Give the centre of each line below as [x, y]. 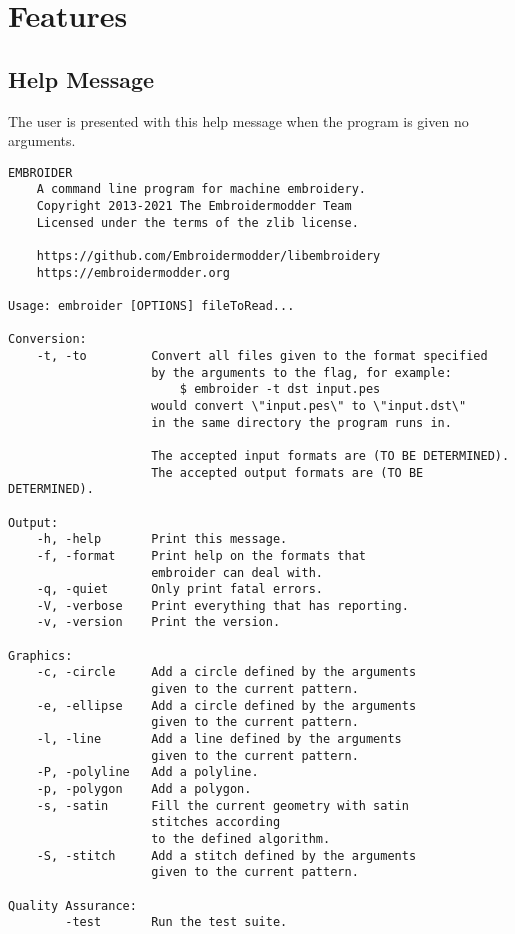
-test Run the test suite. [176, 922]
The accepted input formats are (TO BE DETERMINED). [330, 455]
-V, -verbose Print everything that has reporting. [222, 605]
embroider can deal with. [237, 572]
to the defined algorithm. [241, 839]
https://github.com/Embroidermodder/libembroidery [208, 256]
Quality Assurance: [72, 905]
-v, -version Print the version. [158, 622]
